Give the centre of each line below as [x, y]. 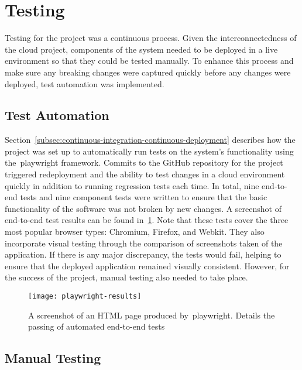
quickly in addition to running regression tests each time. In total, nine [132, 185]
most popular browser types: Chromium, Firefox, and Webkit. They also [135, 232]
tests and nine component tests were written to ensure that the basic [144, 197]
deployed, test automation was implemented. [85, 83]
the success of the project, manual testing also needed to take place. [126, 277]
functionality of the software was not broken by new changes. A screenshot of [143, 208]
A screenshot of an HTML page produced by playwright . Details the [152, 315]
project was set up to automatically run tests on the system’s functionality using [149, 151]
